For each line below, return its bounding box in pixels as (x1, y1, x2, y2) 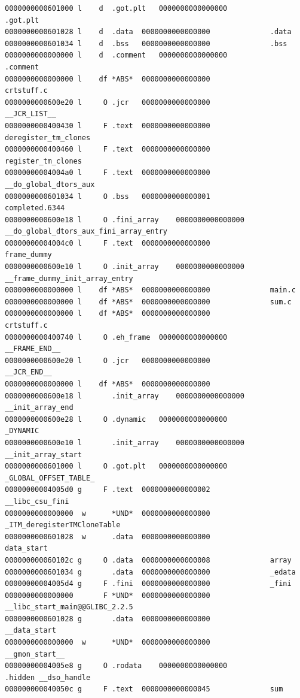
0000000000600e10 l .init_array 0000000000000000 (5, 438, 244, 447)
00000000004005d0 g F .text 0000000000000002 (5, 485, 210, 494)
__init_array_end (5, 403, 74, 412)
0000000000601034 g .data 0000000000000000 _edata (5, 567, 296, 576)
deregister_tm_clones (5, 133, 91, 142)
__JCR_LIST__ (5, 110, 56, 119)
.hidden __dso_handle (5, 673, 91, 682)
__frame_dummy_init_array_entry (5, 274, 133, 283)
